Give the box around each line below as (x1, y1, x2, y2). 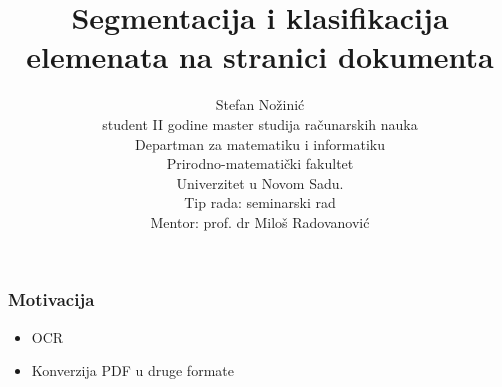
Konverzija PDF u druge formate (31, 360, 234, 381)
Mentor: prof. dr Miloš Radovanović (150, 211, 370, 232)
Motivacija (8, 287, 95, 312)
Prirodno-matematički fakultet (166, 153, 354, 174)
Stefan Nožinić (215, 94, 305, 115)
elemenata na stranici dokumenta (26, 36, 494, 77)
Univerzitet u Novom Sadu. (176, 172, 344, 193)
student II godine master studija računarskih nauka (102, 113, 418, 134)
